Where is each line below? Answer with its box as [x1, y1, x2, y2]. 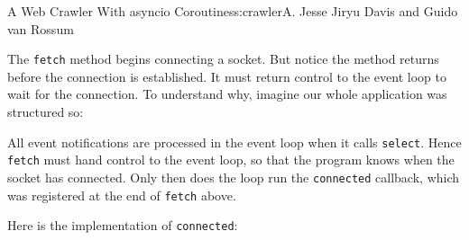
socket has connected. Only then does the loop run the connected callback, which [7, 167, 460, 186]
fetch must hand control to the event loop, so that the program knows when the [7, 150, 455, 169]
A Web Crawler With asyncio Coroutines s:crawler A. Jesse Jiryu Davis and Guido [7, 2, 458, 20]
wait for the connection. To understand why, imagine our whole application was [7, 84, 447, 103]
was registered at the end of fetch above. [7, 185, 236, 204]
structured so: [7, 102, 84, 121]
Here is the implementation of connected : [7, 216, 238, 235]
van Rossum [7, 19, 74, 38]
